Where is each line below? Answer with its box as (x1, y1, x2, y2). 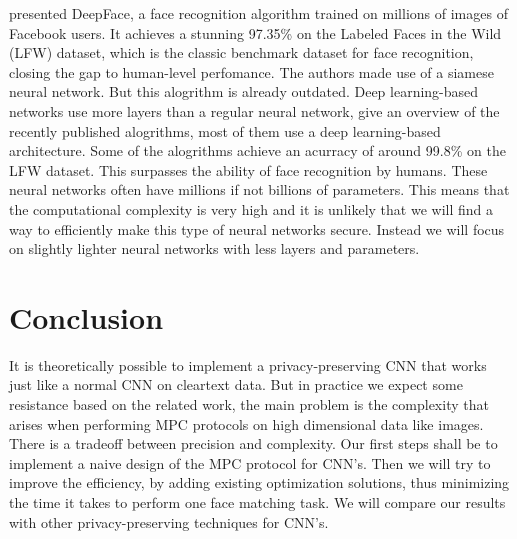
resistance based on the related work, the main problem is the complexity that (9, 394, 489, 415)
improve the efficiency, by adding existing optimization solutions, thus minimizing (9, 472, 510, 493)
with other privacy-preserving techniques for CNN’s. (9, 511, 329, 532)
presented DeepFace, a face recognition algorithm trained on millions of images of (9, 3, 508, 23)
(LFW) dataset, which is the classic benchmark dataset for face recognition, (9, 42, 474, 63)
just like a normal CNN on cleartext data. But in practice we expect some (9, 374, 463, 395)
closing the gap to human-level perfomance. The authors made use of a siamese (9, 61, 494, 82)
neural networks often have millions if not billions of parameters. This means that (9, 179, 510, 200)
